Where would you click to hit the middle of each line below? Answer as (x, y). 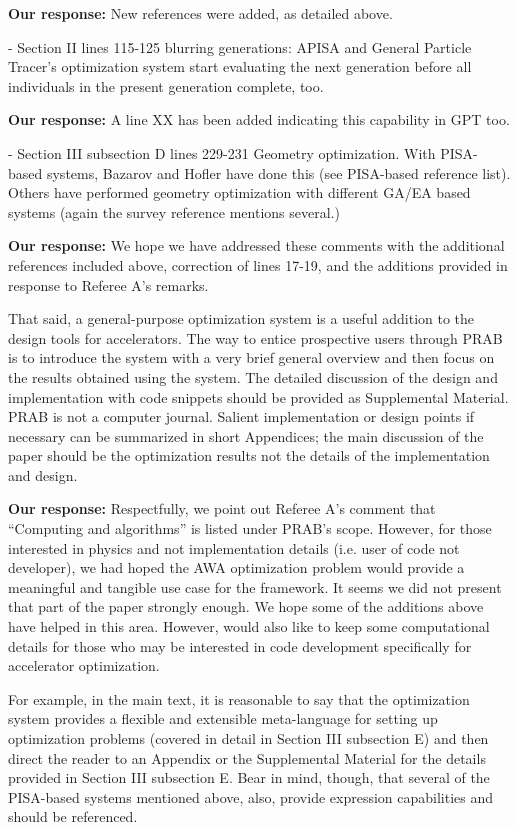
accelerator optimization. (84, 665)
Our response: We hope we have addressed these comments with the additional (256, 245)
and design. (43, 474)
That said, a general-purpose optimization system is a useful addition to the (241, 318)
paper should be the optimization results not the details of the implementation (249, 455)
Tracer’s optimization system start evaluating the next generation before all (240, 66)
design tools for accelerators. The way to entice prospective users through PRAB (255, 337)
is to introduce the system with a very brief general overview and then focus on (251, 357)
